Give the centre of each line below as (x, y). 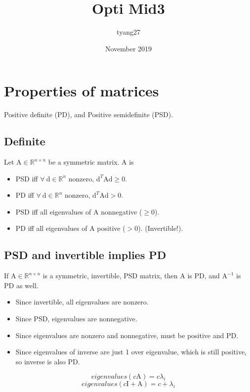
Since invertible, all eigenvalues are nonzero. (82, 302)
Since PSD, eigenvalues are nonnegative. (76, 318)
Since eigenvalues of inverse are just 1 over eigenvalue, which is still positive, (131, 352)
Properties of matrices (82, 91)
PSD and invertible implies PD (85, 255)
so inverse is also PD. (48, 361)
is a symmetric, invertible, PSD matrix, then (110, 276)
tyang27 (128, 32)
